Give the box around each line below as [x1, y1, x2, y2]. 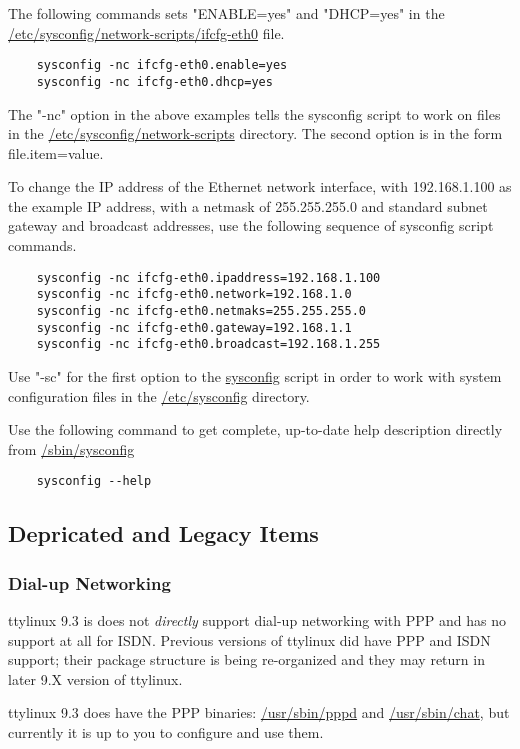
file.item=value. [8, 142, 104, 163]
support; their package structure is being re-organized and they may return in [8, 649, 485, 670]
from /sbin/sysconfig [8, 438, 135, 459]
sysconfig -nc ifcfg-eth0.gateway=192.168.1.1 [36, 320, 352, 335]
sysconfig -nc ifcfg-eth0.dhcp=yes [36, 74, 273, 89]
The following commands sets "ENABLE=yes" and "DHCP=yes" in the [8, 3, 445, 23]
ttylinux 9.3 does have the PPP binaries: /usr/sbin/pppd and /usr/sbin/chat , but [8, 702, 510, 723]
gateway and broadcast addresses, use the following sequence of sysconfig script [8, 215, 494, 236]
